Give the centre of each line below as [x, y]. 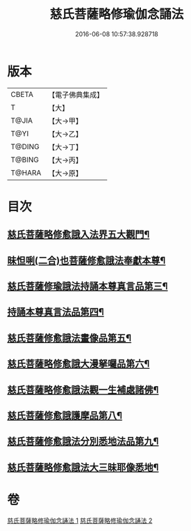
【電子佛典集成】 [76, 95]
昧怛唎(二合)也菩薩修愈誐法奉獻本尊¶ [86, 260]
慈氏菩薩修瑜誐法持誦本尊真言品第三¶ [88, 286]
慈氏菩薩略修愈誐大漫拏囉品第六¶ [78, 364]
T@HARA [26, 173]
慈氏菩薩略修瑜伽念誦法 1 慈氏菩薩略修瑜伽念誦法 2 [80, 521]
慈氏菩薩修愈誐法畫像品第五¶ [69, 338]
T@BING [25, 160]
